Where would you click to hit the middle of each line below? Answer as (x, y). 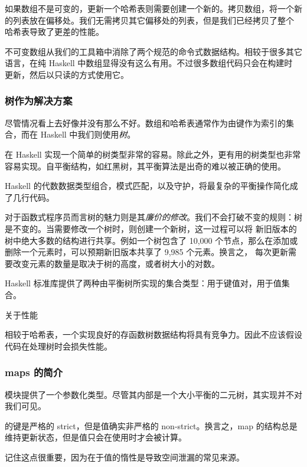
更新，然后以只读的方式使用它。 (67, 74)
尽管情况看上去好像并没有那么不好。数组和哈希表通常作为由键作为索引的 (145, 123)
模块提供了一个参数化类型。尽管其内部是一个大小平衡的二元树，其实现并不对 (153, 394)
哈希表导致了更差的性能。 (54, 32)
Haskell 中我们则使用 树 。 (88, 134)
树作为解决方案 (39, 101)
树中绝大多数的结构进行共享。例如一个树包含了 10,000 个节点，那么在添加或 (151, 240)
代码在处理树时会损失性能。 (58, 346)
